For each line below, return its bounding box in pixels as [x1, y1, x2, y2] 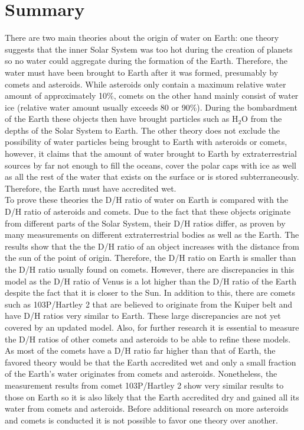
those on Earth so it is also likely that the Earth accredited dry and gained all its [5, 390, 299, 403]
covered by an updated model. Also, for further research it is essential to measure [5, 321, 299, 333]
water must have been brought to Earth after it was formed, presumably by [5, 66, 279, 78]
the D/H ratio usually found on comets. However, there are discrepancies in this [5, 263, 295, 275]
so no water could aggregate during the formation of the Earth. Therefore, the [5, 54, 287, 67]
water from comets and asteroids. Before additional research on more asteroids [5, 402, 289, 415]
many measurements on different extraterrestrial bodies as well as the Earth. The [5, 228, 299, 241]
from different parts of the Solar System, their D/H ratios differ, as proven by [5, 216, 286, 229]
